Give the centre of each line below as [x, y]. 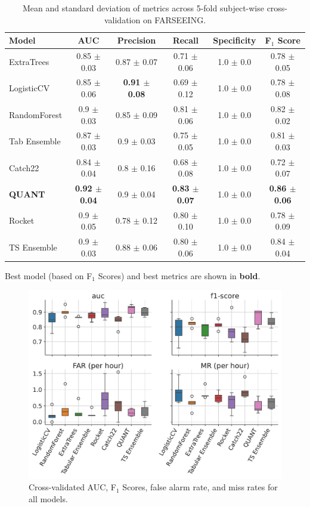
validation [122, 19]
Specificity [235, 40]
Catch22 [24, 167]
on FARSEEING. [174, 19]
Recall [185, 40]
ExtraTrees [29, 61]
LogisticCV [30, 88]
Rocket [22, 220]
